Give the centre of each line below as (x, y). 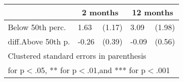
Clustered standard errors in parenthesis (77, 56)
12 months (152, 12)
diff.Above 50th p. (39, 41)
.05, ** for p (56, 70)
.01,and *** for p (116, 70)
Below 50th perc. (37, 27)
